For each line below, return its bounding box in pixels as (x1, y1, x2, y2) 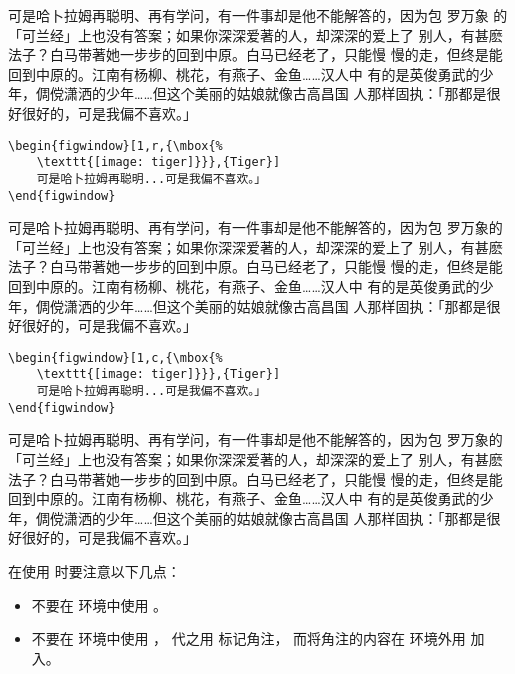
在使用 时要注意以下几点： (8, 560, 181, 581)
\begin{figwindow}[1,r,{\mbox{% (8, 138, 223, 153)
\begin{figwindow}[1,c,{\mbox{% (8, 350, 223, 365)
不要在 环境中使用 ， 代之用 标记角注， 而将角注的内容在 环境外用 (31, 628, 466, 649)
